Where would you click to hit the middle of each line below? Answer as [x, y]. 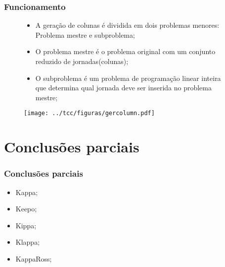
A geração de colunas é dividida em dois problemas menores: [127, 25]
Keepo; [26, 209]
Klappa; [28, 242]
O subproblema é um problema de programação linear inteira [128, 78]
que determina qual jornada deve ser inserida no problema [123, 88]
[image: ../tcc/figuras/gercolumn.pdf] [89, 113]
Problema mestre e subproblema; [85, 34]
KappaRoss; [34, 259]
